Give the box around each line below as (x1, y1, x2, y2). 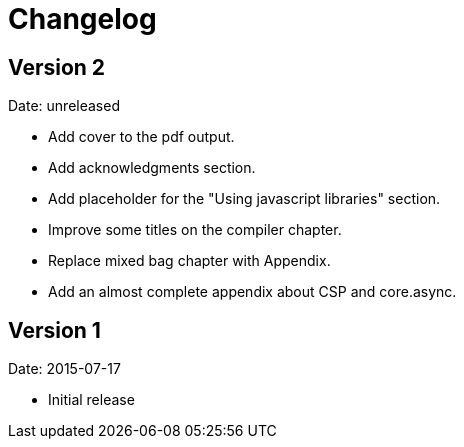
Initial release (48, 391, 135, 409)
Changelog (8, 2, 157, 36)
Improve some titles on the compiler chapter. (48, 221, 342, 239)
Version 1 (8, 317, 101, 343)
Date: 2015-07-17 (8, 360, 121, 378)
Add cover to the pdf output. (48, 128, 235, 146)
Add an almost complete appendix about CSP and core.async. (48, 283, 457, 301)
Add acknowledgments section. (48, 159, 256, 177)
